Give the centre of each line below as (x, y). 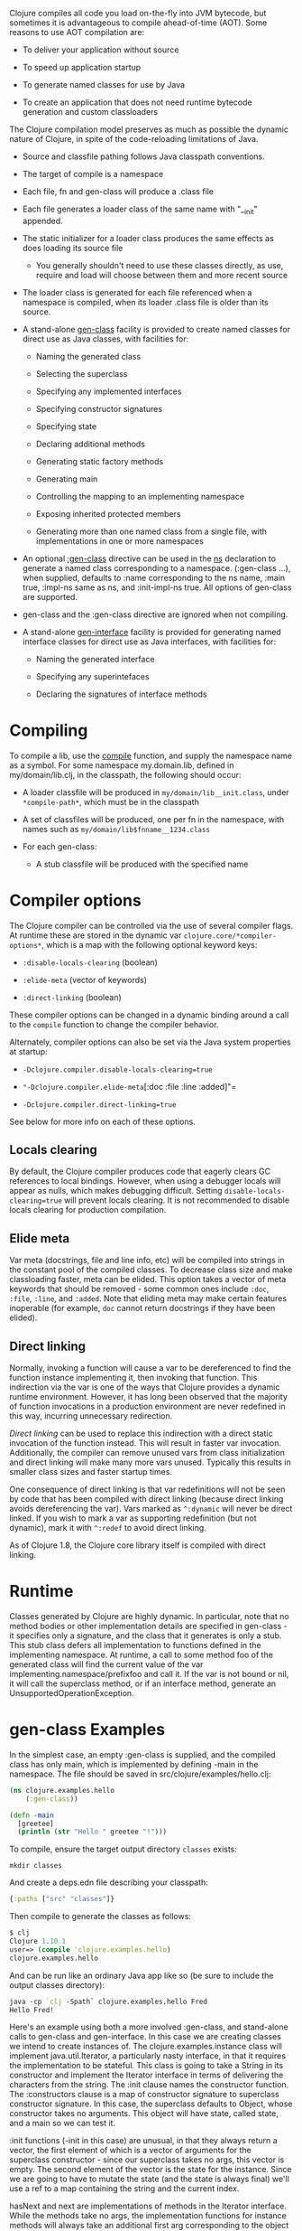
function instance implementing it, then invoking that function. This (133, 1378)
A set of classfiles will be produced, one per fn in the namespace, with (153, 819)
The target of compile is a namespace (93, 174)
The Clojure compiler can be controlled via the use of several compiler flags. (151, 925)
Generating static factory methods (100, 461)
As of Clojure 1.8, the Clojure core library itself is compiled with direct (137, 1545)
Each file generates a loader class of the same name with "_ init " (140, 210)
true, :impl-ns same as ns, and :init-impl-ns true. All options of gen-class (157, 587)
